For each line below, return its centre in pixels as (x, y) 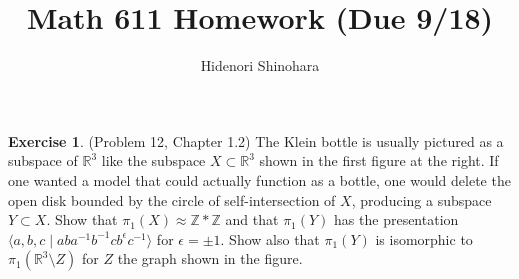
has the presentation (396, 219)
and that (252, 219)
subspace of (43, 160)
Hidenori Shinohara (260, 65)
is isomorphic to (424, 238)
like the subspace (153, 160)
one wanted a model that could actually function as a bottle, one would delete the (259, 179)
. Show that (82, 219)
